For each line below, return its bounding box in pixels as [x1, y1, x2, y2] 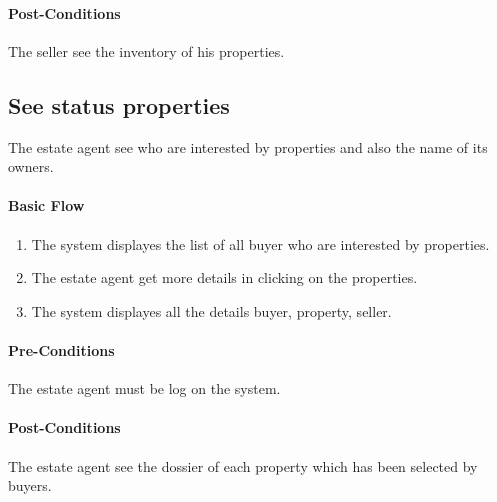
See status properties [8, 89, 230, 120]
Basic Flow [8, 195, 85, 216]
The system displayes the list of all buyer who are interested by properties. [31, 233, 490, 254]
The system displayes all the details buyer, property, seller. [31, 300, 392, 321]
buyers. [8, 475, 52, 496]
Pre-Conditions [8, 339, 115, 360]
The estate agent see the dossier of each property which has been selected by [8, 455, 478, 476]
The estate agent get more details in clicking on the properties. [31, 267, 418, 288]
